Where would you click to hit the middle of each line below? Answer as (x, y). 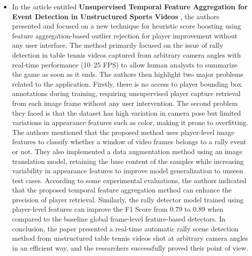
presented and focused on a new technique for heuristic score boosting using (126, 26)
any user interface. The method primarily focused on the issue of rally (118, 45)
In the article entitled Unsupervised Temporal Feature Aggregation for (130, 6)
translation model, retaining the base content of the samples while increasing (128, 161)
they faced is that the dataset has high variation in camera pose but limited (126, 112)
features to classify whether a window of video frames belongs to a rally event (129, 142)
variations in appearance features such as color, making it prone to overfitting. (130, 122)
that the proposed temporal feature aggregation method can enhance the (122, 190)
